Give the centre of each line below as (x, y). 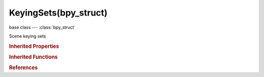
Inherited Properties (34, 46)
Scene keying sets (28, 36)
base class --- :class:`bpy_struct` (42, 27)
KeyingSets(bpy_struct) (58, 13)
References (23, 68)
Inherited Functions (33, 57)
